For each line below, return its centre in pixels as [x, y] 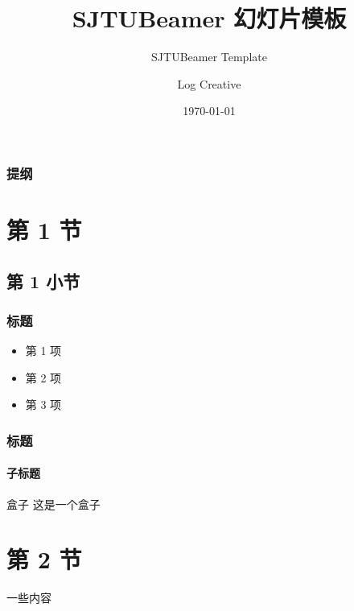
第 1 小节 [43, 281]
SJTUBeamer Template [209, 57]
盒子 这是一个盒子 [54, 504]
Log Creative [209, 83]
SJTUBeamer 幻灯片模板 [209, 18]
